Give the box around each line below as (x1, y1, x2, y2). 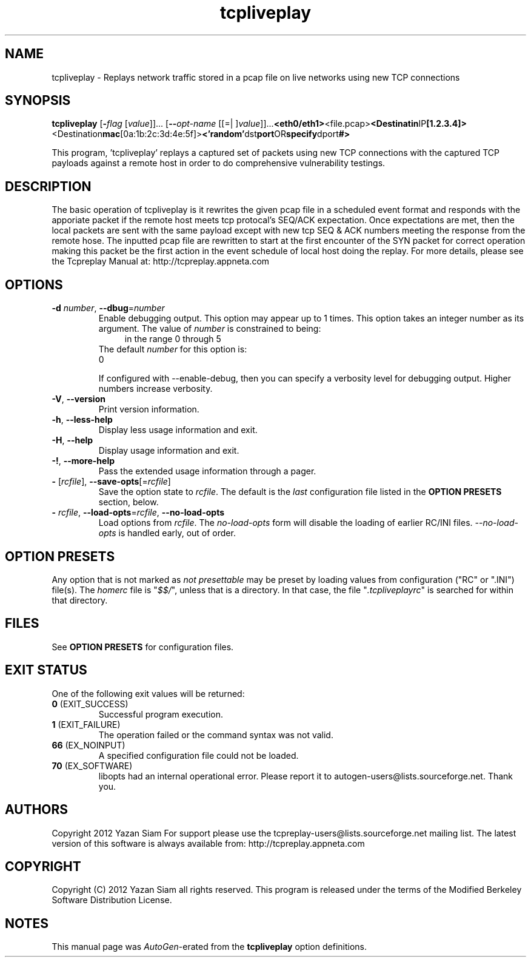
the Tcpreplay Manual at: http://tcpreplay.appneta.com (52, 256, 270, 267)
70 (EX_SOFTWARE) (52, 760, 133, 771)
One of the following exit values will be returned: (52, 688, 245, 699)
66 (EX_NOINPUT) (52, 739, 125, 750)
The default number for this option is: (98, 344, 247, 355)
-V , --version (52, 394, 105, 405)
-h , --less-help (52, 414, 113, 425)
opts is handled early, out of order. (98, 528, 236, 539)
